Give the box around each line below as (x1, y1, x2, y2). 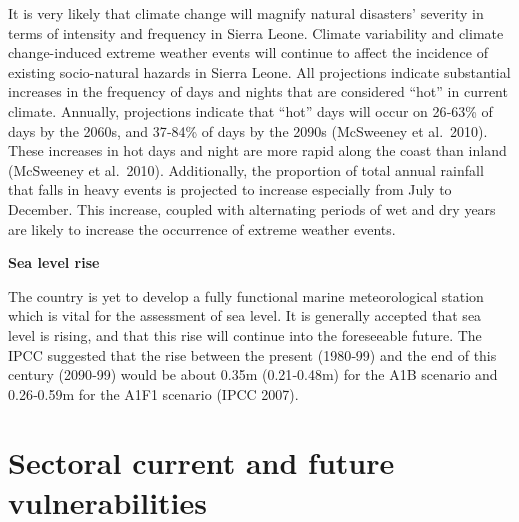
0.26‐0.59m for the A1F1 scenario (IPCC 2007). (8, 383, 299, 404)
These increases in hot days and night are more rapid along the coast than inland (8, 140, 507, 161)
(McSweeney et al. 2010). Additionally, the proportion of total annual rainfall (8, 159, 484, 180)
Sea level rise (8, 252, 100, 273)
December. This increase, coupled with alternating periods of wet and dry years (8, 198, 496, 219)
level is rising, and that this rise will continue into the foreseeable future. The (8, 324, 482, 345)
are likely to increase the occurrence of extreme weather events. (8, 218, 396, 239)
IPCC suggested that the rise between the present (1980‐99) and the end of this (8, 344, 497, 365)
